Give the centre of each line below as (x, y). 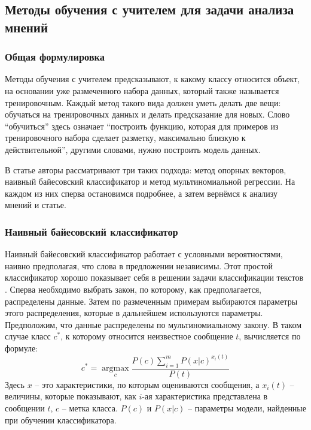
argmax (115, 369)
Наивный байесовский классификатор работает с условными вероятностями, (144, 254)
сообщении (25, 408)
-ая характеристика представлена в (205, 396)
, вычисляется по (270, 336)
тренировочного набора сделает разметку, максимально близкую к (125, 138)
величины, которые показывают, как (71, 396)
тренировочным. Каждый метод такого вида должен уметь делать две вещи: (143, 102)
